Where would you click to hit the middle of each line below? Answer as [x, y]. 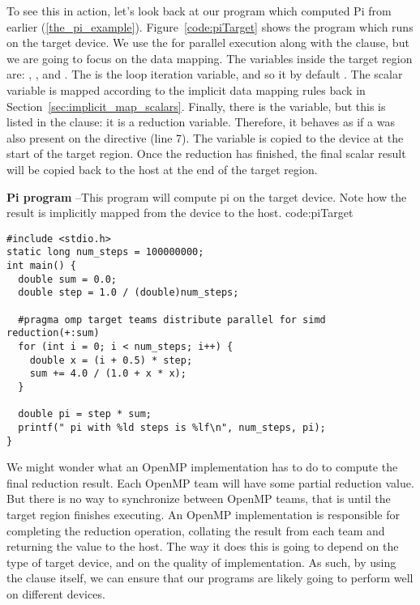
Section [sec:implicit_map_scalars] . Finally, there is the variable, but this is [196, 106]
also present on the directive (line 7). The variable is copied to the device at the [205, 137]
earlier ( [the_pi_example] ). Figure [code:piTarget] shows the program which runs [210, 26]
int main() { [41, 266]
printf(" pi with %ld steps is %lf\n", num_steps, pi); [172, 427]
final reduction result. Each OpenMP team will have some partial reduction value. [210, 482]
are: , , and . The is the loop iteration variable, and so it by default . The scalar [205, 74]
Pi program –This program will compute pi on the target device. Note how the [207, 196]
